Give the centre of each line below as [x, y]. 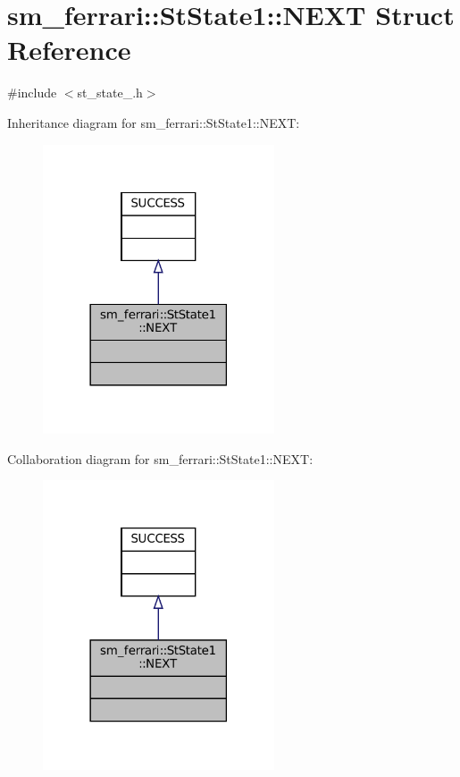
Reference [69, 50]
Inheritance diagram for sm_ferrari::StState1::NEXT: [154, 122]
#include [32, 93]
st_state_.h [110, 93]
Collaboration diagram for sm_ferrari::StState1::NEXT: [160, 458]
